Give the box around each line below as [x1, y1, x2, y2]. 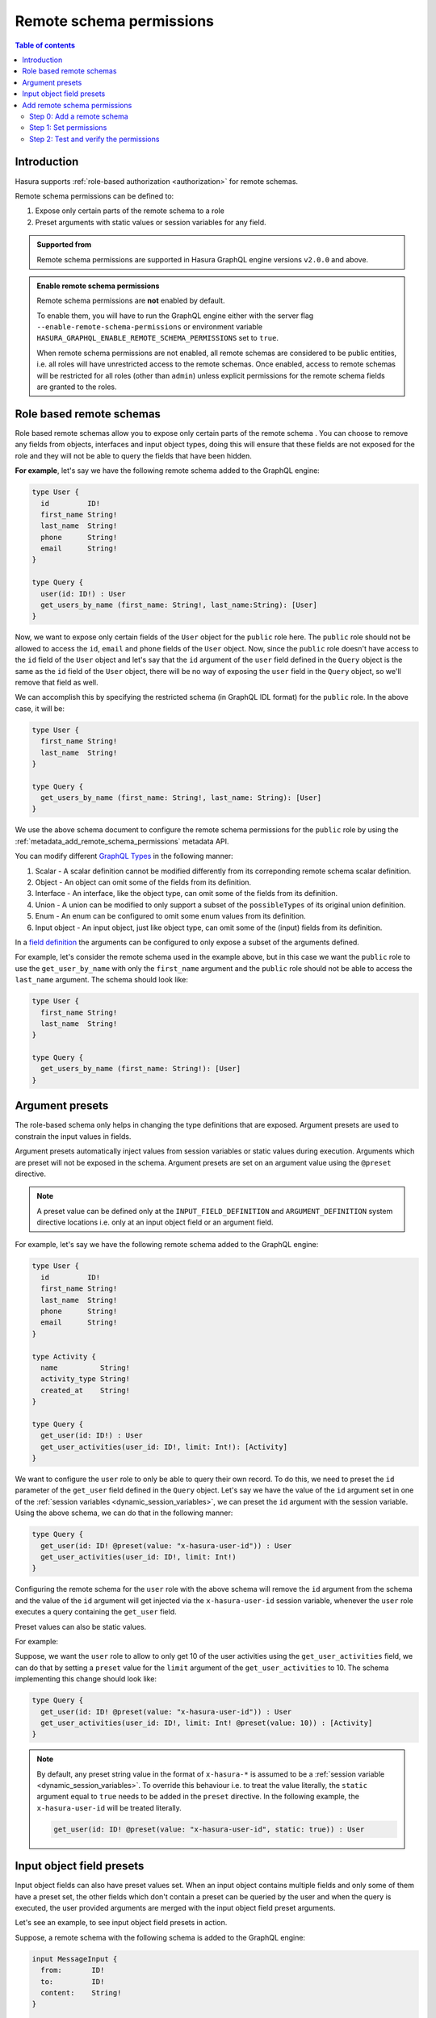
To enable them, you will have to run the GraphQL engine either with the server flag [36, 311, 314, 320]
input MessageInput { [31, 1954, 118, 1963]
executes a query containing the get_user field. [15, 1607, 177, 1617]
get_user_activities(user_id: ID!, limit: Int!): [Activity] [40, 1442, 288, 1451]
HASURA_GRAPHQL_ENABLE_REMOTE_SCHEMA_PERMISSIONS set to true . [36, 333, 279, 343]
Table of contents [15, 40, 76, 50]
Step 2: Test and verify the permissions [29, 134, 160, 144]
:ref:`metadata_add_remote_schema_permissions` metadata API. [15, 836, 229, 846]
